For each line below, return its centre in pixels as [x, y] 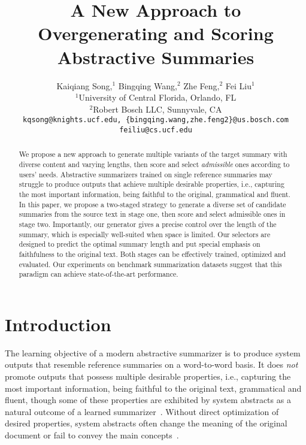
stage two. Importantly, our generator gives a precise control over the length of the [148, 224]
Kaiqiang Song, [84, 85]
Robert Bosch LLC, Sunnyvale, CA [157, 109]
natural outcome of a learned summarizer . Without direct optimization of [142, 411]
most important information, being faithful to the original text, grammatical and [153, 388]
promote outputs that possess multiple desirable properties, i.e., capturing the [148, 376]
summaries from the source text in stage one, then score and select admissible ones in [152, 214]
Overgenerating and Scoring [156, 33]
